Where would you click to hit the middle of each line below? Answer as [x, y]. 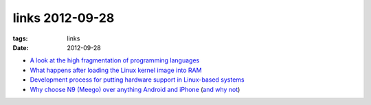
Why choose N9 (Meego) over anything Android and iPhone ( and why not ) [135, 89]
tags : [20, 38]
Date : [21, 47]
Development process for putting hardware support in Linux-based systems [137, 80]
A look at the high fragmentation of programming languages [115, 60]
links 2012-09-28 [64, 18]
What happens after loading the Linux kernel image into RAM [116, 70]
